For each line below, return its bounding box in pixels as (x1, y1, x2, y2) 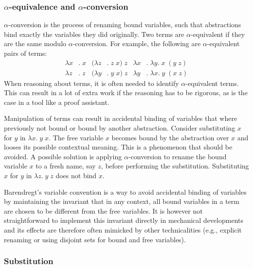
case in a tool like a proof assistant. (4, 97, 109, 107)
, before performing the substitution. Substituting (101, 161, 249, 171)
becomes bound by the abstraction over (111, 132, 229, 142)
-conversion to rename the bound (128, 151, 227, 161)
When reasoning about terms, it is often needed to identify (4, 78, 179, 88)
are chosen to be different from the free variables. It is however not (4, 205, 203, 216)
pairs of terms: (4, 48, 47, 58)
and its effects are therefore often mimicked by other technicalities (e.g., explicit (4, 224, 242, 234)
